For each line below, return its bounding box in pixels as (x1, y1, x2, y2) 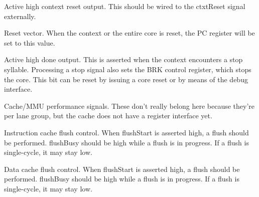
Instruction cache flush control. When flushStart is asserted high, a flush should (4, 127, 249, 137)
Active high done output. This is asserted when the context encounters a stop (4, 54, 243, 65)
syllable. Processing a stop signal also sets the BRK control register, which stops (4, 64, 251, 74)
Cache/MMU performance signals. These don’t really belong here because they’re (4, 100, 255, 111)
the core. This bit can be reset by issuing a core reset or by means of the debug (4, 74, 248, 84)
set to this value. (4, 37, 55, 48)
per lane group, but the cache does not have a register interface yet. (4, 110, 212, 121)
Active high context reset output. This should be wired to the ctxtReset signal (4, 1, 245, 11)
